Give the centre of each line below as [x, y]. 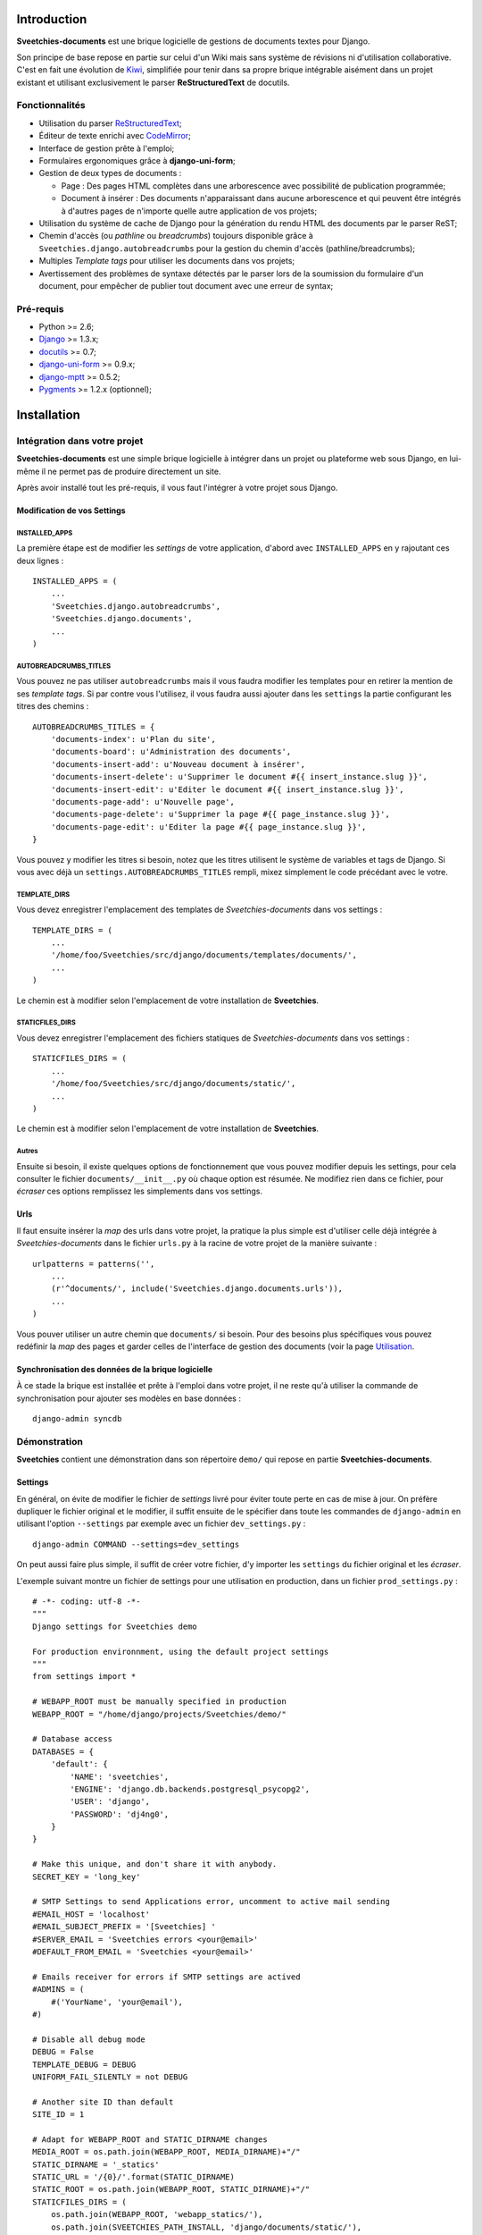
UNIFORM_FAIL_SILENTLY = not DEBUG [110, 2077]
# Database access [73, 1739]
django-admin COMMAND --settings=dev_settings [136, 1544]
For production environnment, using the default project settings [181, 1651]
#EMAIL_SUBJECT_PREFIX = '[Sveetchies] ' [124, 1927]
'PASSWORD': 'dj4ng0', [120, 1814]
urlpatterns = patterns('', [94, 1264]
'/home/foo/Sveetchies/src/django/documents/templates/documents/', [204, 955]
